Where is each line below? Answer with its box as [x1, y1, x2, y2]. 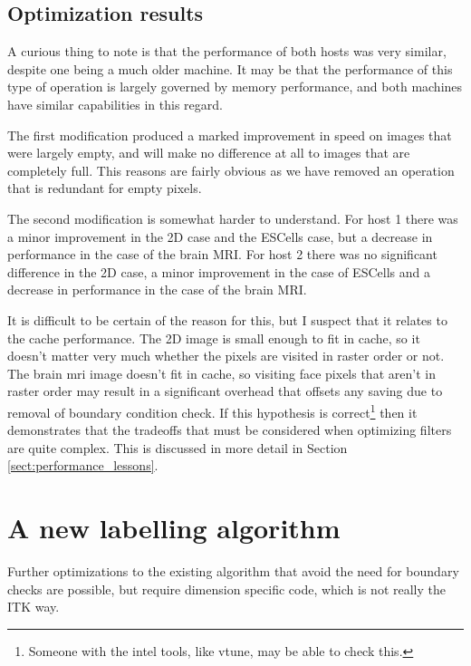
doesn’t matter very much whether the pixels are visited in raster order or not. [7, 346, 445, 365]
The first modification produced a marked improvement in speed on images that [7, 125, 452, 144]
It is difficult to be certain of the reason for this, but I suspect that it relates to [7, 310, 447, 329]
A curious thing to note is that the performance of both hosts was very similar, [7, 42, 447, 61]
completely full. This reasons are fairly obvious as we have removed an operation [7, 160, 455, 179]
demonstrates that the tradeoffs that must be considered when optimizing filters [7, 420, 452, 439]
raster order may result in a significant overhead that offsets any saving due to [7, 381, 443, 401]
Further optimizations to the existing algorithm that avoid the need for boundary [7, 562, 459, 581]
